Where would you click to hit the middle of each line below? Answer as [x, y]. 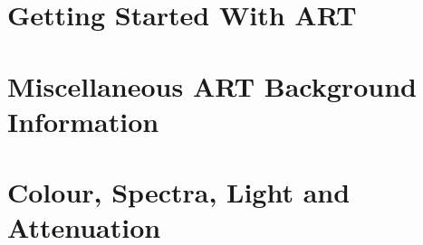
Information [83, 121]
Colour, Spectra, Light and [179, 192]
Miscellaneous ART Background [212, 85]
